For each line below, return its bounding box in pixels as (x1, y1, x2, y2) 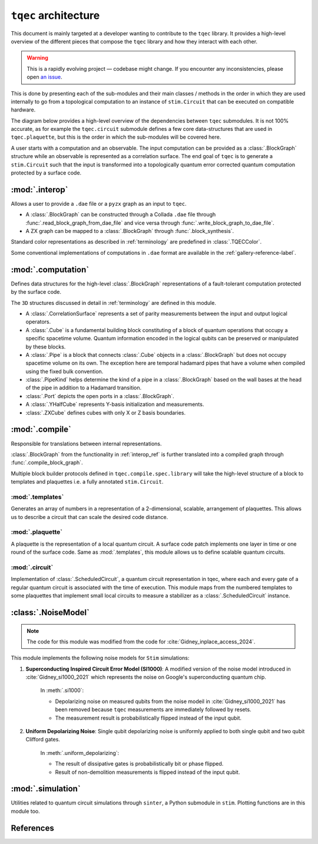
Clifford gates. (25, 736, 60, 743)
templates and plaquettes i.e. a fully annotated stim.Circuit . (11, 478, 164, 485)
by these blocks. (25, 343, 66, 350)
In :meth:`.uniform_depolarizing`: (40, 749, 120, 756)
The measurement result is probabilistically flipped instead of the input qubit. (55, 714, 241, 721)
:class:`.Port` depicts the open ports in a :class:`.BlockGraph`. (25, 392, 175, 399)
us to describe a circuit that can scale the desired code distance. (11, 513, 168, 520)
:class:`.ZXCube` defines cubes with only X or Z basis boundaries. (25, 409, 186, 416)
